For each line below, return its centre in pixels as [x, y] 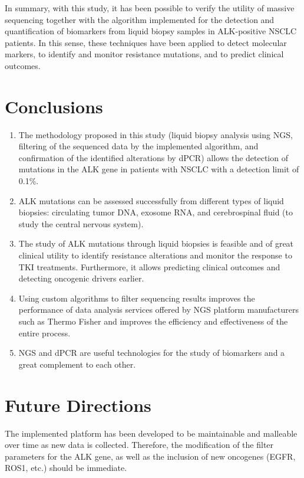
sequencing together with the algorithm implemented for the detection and [140, 19]
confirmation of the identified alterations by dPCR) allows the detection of [153, 157]
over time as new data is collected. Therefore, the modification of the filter [139, 445]
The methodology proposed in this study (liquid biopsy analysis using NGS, [156, 134]
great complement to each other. [77, 364]
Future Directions [78, 405]
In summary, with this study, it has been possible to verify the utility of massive [150, 8]
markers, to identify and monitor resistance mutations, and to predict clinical [144, 54]
